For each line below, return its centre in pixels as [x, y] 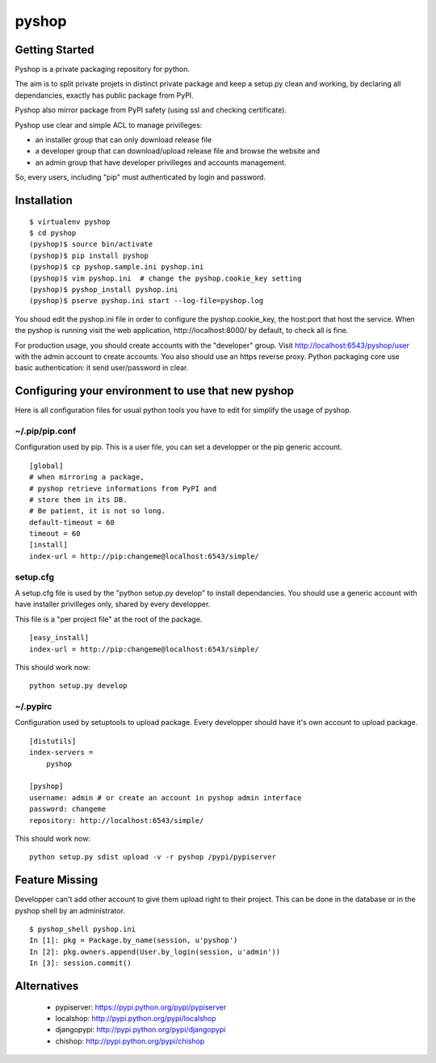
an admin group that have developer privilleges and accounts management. [161, 162]
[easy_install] [59, 638]
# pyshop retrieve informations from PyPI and [123, 488]
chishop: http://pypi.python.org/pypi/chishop [130, 1041]
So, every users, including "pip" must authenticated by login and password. [140, 177]
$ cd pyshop [53, 233]
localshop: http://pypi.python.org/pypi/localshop [136, 1019]
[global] [46, 466]
